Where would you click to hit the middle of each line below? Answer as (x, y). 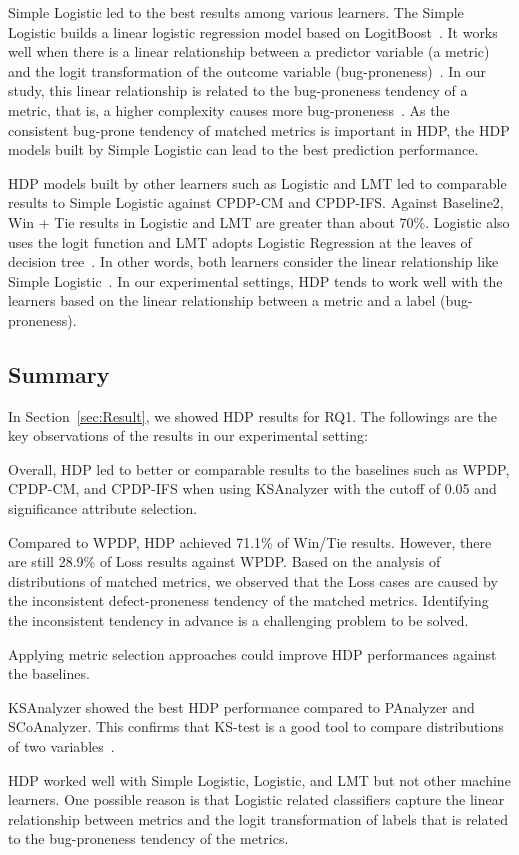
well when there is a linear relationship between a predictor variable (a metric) (249, 51)
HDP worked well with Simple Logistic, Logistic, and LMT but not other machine (259, 779)
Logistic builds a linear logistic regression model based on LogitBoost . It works (253, 31)
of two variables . (61, 746)
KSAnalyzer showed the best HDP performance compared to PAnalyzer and (241, 706)
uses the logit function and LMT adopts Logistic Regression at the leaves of (240, 241)
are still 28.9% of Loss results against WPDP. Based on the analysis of (224, 561)
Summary (59, 373)
